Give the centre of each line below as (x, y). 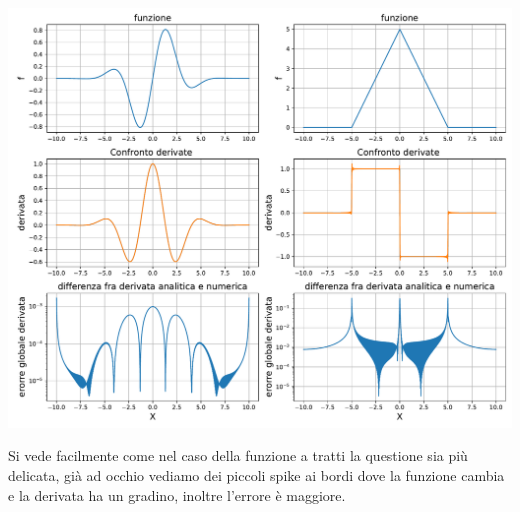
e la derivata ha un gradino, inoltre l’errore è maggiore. (177, 494)
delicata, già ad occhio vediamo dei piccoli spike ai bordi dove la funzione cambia (256, 475)
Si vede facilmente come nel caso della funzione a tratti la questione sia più (238, 455)
